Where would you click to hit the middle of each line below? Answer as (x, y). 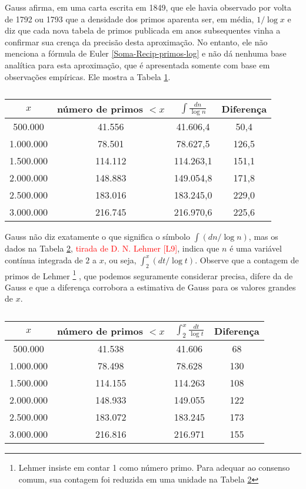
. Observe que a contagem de (247, 260)
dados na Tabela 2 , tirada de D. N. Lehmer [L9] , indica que (112, 248)
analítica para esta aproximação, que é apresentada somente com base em (137, 65)
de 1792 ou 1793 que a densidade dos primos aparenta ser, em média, (129, 19)
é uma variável (256, 248)
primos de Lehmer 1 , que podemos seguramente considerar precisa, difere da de (149, 275)
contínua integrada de (44, 260)
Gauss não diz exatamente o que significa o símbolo (97, 237)
